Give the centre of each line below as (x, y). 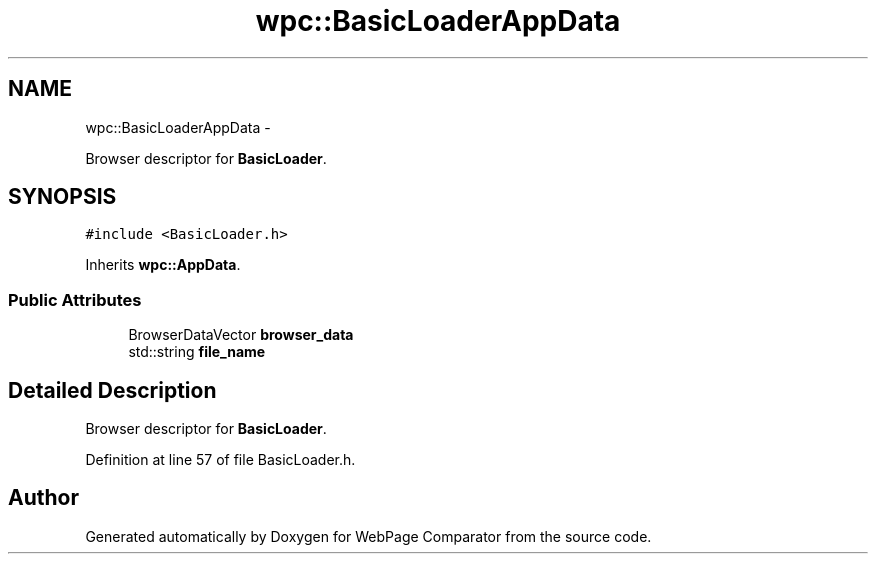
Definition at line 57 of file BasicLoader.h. (220, 460)
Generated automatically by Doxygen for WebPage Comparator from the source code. (368, 536)
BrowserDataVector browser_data (241, 335)
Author (43, 498)
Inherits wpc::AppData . (163, 265)
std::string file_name (197, 352)
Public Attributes (75, 299)
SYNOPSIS (62, 197)
